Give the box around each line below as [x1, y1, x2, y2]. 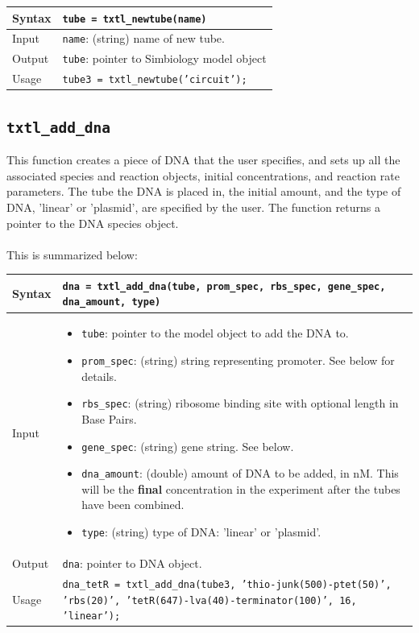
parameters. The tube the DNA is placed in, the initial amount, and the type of [6, 183, 401, 200]
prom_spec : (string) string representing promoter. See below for [81, 352, 395, 369]
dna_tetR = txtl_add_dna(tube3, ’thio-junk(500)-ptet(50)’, [62, 578, 392, 590]
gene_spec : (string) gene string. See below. [81, 437, 294, 454]
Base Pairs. [81, 410, 137, 427]
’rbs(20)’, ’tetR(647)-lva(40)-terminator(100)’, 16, [62, 594, 357, 606]
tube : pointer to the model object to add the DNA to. [81, 325, 349, 341]
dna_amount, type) [62, 296, 161, 308]
